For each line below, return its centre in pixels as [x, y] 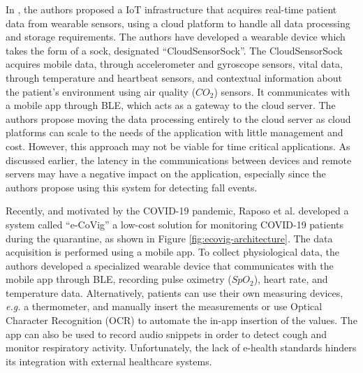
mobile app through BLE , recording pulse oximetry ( [119, 279]
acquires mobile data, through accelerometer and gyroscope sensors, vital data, [174, 64]
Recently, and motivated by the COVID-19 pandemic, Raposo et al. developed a [177, 211]
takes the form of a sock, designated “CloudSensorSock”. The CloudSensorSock [174, 50]
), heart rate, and [291, 279]
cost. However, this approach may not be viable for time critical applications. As [178, 146]
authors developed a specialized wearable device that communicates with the [170, 265]
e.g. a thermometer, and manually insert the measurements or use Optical [164, 306]
